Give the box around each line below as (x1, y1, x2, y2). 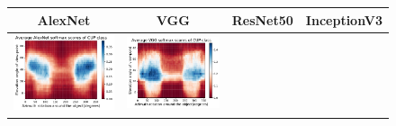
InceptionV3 (305, 10, 382, 29)
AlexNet (37, 10, 91, 29)
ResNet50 (231, 10, 293, 29)
